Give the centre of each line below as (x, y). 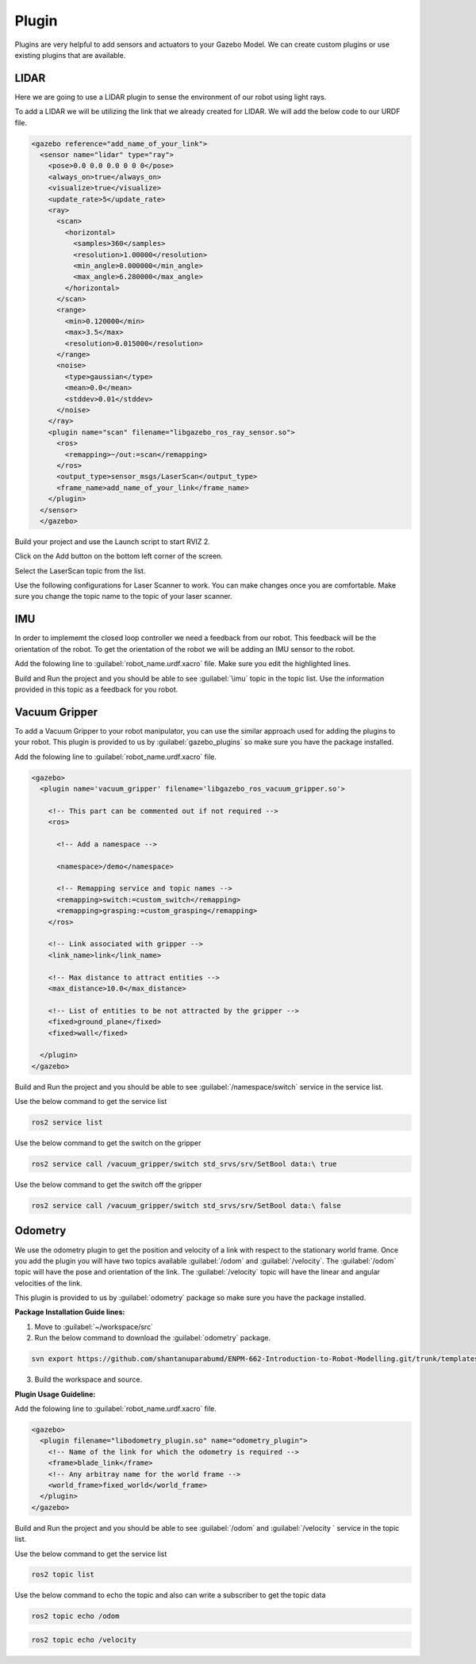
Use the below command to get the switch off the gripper (108, 1185)
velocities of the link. (48, 1283)
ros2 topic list (63, 1575)
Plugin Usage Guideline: (55, 1394)
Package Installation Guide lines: (70, 1312)
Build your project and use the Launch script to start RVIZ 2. (112, 541)
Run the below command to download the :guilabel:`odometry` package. (153, 1338)
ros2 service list (67, 1123)
